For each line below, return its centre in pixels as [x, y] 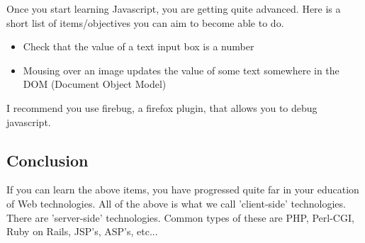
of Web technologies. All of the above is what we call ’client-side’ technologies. [176, 203]
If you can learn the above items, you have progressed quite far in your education [183, 190]
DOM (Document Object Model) [95, 84]
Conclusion [47, 160]
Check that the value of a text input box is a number [139, 46]
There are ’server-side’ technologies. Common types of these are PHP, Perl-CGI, [180, 217]
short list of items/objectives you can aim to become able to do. [145, 22]
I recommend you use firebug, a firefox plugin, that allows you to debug [162, 107]
